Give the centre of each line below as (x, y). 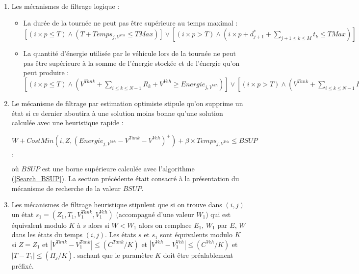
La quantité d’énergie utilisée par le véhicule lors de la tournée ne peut (129, 53)
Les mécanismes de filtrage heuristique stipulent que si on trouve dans (117, 205)
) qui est (218, 214)
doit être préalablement (198, 255)
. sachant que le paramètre (113, 255)
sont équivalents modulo (196, 234)
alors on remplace (165, 225)
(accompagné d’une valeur (155, 214)
